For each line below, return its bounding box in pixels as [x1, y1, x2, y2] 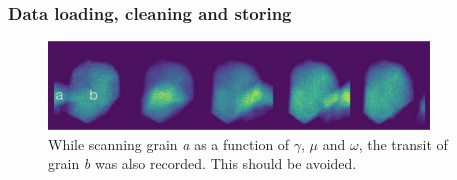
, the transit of [358, 133, 448, 154]
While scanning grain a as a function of [48, 133, 290, 154]
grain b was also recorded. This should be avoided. [48, 153, 357, 174]
